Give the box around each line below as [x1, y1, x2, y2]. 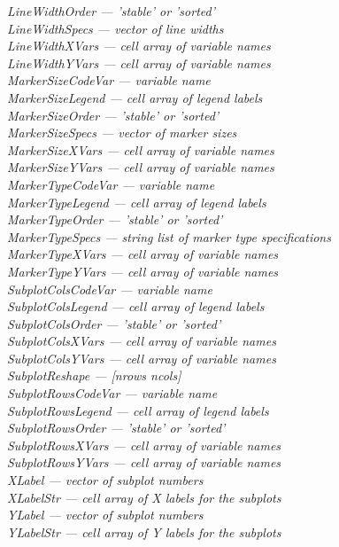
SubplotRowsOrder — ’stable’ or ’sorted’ [7, 418, 226, 437]
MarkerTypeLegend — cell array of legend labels [7, 192, 266, 211]
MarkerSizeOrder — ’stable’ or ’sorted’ [7, 105, 220, 124]
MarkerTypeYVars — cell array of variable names [7, 262, 279, 280]
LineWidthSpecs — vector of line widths [7, 19, 224, 37]
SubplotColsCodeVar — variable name [7, 279, 212, 298]
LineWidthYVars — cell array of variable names [7, 53, 271, 72]
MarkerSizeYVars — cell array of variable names [7, 158, 274, 176]
